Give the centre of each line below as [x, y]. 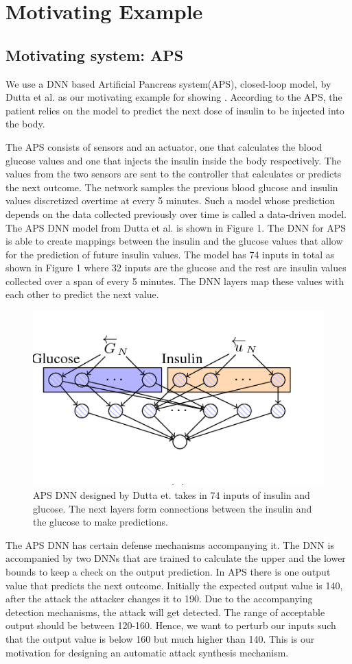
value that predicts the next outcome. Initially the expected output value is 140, [174, 585]
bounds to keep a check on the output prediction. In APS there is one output [168, 572]
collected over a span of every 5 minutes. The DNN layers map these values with [175, 281]
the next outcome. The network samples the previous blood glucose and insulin [172, 187]
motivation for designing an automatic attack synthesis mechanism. [147, 652]
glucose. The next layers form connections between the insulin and [173, 508]
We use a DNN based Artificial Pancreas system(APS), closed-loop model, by [168, 83]
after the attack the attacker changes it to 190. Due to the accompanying [159, 599]
